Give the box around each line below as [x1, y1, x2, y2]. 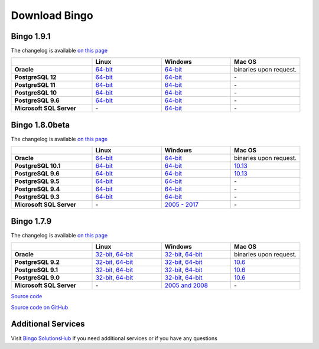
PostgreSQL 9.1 [14, 266, 58, 274]
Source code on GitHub [11, 304, 69, 311]
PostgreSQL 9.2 [14, 258, 60, 266]
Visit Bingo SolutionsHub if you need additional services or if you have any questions [11, 334, 218, 342]
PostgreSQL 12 [14, 73, 57, 81]
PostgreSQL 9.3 [14, 193, 60, 201]
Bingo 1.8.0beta [11, 120, 70, 130]
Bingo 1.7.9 [11, 216, 52, 226]
